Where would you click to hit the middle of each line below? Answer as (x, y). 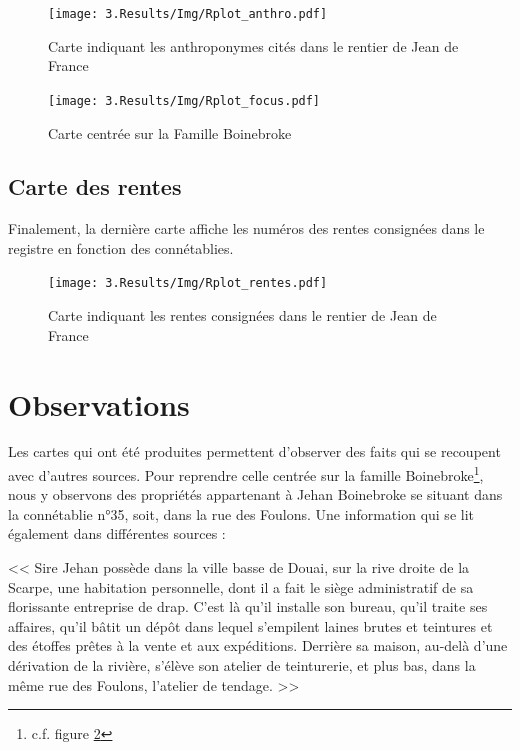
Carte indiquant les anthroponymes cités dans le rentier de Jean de (253, 45)
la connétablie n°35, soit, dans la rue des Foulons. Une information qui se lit (241, 513)
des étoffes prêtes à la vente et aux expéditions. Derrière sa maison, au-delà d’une (258, 645)
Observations (99, 403)
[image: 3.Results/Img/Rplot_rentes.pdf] (188, 283)
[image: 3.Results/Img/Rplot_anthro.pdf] (188, 14)
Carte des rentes (95, 186)
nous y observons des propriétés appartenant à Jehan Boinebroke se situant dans (255, 494)
